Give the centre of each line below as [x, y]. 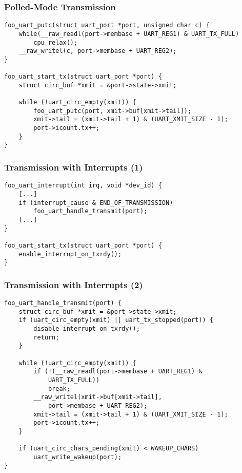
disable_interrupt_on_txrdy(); [87, 329]
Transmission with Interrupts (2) [74, 284]
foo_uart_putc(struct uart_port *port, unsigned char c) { [107, 25]
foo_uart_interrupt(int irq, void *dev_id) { [83, 186]
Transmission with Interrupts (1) [74, 167]
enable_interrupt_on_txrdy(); [70, 254]
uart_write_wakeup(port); [78, 457]
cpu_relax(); [56, 42]
